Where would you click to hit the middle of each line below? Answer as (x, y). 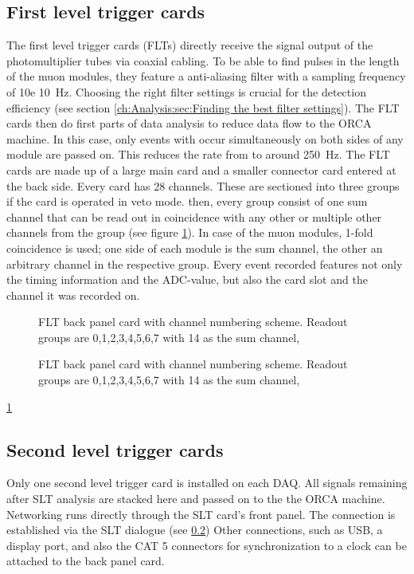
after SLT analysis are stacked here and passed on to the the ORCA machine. (196, 499)
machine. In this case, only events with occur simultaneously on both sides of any (205, 138)
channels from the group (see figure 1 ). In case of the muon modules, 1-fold (190, 232)
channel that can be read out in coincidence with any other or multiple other (194, 216)
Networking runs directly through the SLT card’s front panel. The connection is (201, 514)
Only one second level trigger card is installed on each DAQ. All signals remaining (207, 483)
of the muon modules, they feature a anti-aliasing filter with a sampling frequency (206, 76)
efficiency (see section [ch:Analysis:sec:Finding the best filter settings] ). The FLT (203, 107)
